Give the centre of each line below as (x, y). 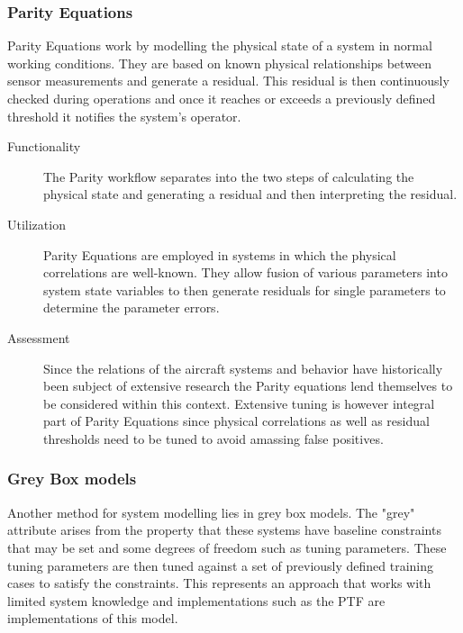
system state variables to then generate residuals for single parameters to (245, 289)
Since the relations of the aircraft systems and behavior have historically (243, 368)
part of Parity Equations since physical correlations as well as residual (236, 421)
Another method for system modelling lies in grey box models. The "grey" (211, 512)
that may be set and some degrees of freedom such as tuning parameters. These (227, 547)
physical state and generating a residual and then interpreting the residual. (250, 194)
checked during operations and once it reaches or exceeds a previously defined (222, 98)
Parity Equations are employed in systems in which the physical (220, 254)
